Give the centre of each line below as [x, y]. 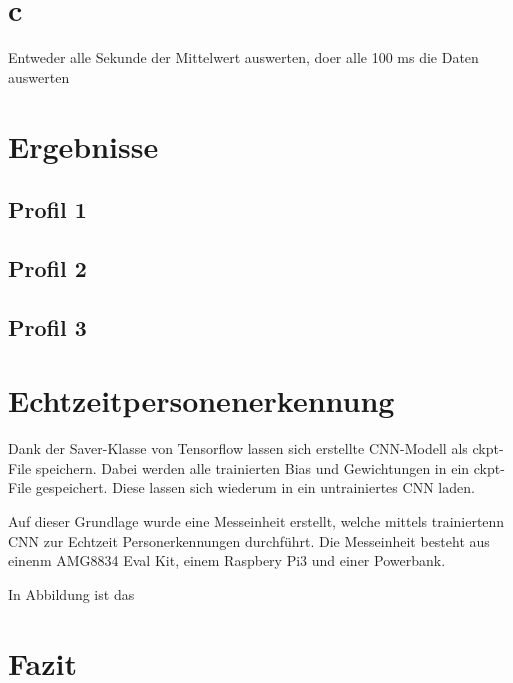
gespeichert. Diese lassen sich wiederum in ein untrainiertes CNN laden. [255, 487]
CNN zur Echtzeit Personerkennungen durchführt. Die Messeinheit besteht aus [249, 540]
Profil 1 [47, 209]
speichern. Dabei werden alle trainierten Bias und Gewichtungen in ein [252, 467]
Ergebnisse [83, 145]
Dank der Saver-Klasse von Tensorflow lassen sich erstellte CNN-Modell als [238, 448]
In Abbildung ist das [71, 593]
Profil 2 [47, 267]
